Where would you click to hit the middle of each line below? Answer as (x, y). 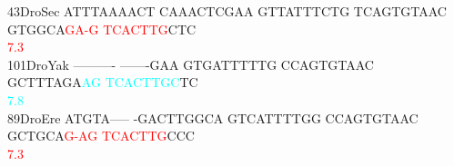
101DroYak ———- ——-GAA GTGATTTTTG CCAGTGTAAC (191, 64)
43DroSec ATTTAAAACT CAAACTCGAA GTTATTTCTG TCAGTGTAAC (227, 11)
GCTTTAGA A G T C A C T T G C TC (103, 82)
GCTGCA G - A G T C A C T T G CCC (101, 136)
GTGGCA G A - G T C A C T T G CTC (102, 29)
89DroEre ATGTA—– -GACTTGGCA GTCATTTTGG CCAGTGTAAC (213, 117)
